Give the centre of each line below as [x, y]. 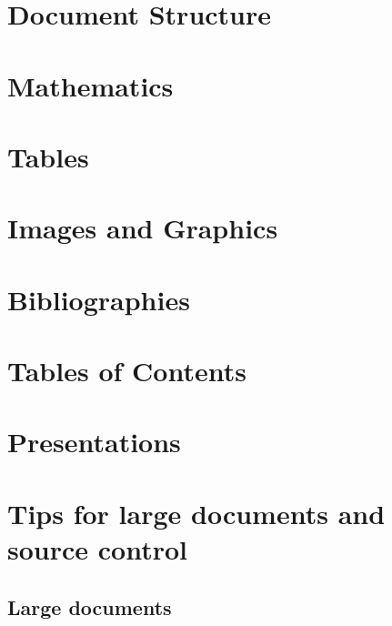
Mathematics [90, 85]
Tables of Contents [127, 371]
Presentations [94, 442]
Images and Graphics [143, 228]
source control [97, 549]
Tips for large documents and [196, 513]
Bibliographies [99, 299]
